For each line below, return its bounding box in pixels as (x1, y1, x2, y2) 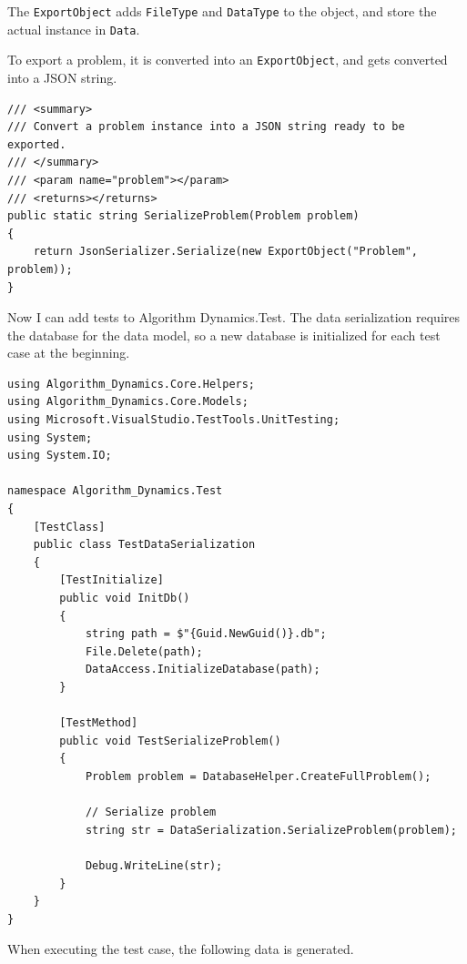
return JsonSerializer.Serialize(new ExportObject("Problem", (33, 245, 419, 259)
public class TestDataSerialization (33, 538, 256, 552)
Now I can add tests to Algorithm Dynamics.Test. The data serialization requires (7, 308, 460, 327)
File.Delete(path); (85, 644, 203, 658)
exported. (7, 137, 66, 151)
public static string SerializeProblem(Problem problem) (7, 209, 360, 223)
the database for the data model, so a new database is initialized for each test (7, 325, 441, 344)
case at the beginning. (7, 343, 130, 362)
